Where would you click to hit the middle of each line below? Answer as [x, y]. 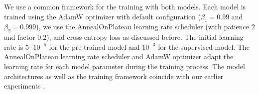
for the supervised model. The [204, 47]
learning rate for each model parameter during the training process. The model [125, 66]
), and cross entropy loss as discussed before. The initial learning [145, 37]
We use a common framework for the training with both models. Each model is [125, 6]
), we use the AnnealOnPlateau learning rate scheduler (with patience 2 [145, 27]
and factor [20, 37]
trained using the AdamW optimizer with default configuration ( [102, 16]
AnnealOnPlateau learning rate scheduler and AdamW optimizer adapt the [119, 56]
